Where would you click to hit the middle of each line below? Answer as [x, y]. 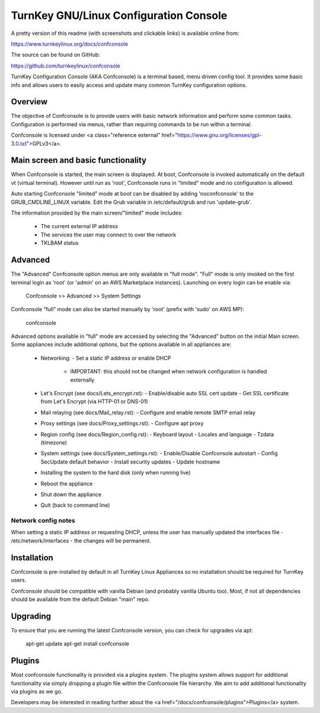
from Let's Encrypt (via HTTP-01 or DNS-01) [94, 402]
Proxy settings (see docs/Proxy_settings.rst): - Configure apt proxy [122, 423]
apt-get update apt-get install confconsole [78, 644]
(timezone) [54, 442]
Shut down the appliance [71, 494]
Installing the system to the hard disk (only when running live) [116, 473]
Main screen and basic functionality [79, 160]
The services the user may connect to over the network [108, 235]
